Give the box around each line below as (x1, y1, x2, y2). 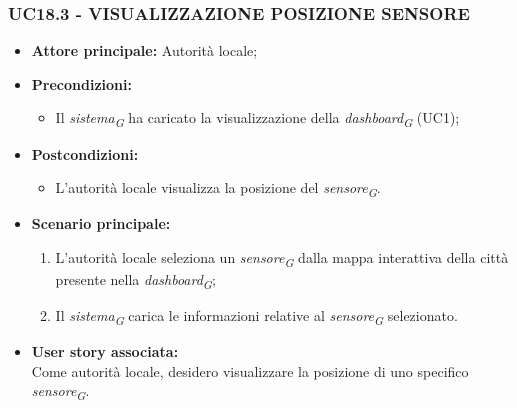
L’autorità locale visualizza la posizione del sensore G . (55, 177, 381, 200)
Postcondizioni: (31, 143, 139, 164)
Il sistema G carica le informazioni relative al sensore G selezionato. (55, 305, 458, 328)
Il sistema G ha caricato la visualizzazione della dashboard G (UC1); (55, 107, 460, 131)
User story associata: (31, 341, 179, 362)
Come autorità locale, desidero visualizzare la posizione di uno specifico (31, 360, 469, 381)
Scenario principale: (31, 213, 171, 234)
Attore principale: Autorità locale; (31, 40, 258, 61)
